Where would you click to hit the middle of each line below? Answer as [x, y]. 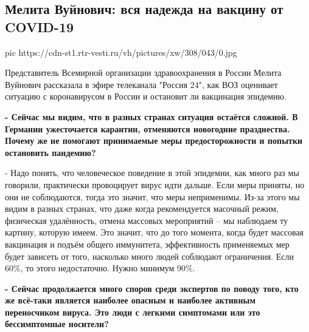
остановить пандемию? [50, 152]
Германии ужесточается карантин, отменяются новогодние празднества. [148, 128]
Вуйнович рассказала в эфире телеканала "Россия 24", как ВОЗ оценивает [141, 84]
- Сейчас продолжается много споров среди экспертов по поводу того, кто [152, 288]
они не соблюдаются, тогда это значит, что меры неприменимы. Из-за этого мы [152, 196]
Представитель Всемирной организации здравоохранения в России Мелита [143, 73]
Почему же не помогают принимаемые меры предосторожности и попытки [154, 141]
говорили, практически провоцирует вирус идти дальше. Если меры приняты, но [155, 184]
